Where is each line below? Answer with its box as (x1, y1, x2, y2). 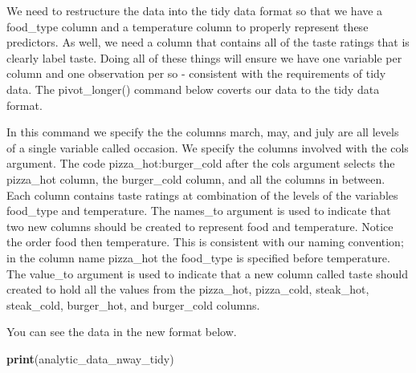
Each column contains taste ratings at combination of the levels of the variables (6, 186, 398, 203)
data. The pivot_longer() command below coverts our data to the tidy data (6, 80, 380, 97)
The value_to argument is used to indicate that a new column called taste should (6, 265, 409, 282)
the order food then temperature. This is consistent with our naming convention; (6, 233, 404, 250)
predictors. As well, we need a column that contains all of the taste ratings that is (6, 34, 410, 51)
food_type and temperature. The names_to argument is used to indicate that (6, 202, 391, 219)
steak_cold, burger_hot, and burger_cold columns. (6, 296, 260, 313)
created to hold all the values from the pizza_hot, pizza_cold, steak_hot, (6, 281, 369, 298)
